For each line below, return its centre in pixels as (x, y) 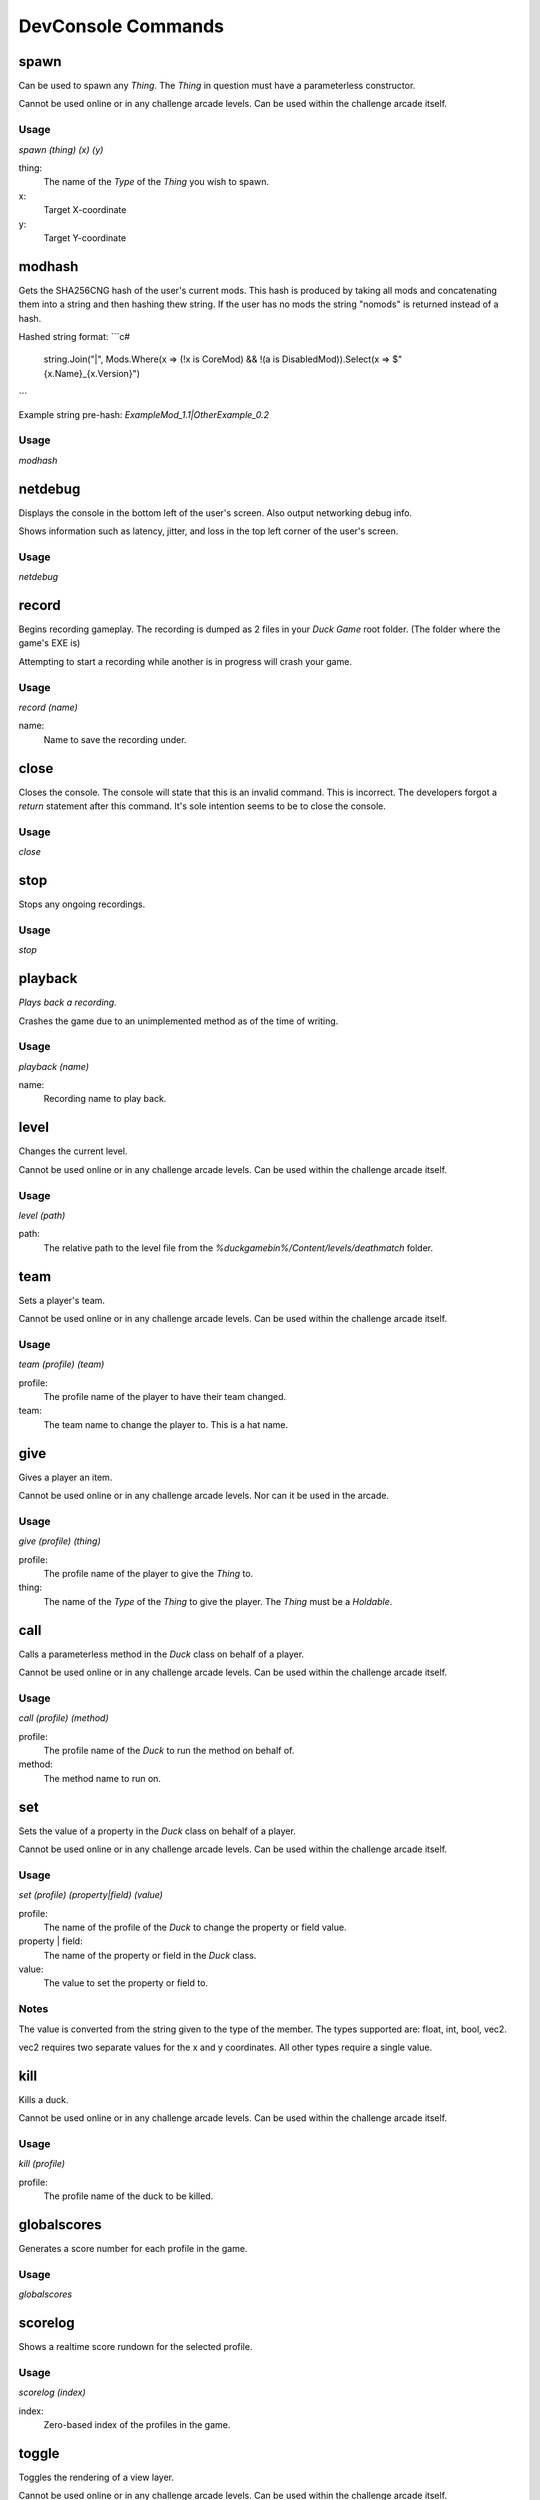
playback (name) (54, 1066)
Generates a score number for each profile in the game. (133, 2249)
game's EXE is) (49, 643)
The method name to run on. (102, 1778)
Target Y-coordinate (85, 237)
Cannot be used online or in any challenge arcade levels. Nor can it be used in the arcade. (204, 1495)
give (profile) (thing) (59, 1541)
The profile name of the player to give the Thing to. (148, 1573)
